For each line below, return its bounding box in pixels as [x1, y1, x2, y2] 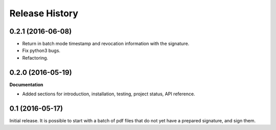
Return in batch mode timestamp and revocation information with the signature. [22, 41, 190, 47]
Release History [9, 8, 79, 19]
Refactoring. [22, 55, 49, 61]
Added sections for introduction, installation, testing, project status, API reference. [22, 91, 195, 97]
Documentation [9, 82, 43, 88]
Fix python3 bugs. [22, 47, 61, 54]
